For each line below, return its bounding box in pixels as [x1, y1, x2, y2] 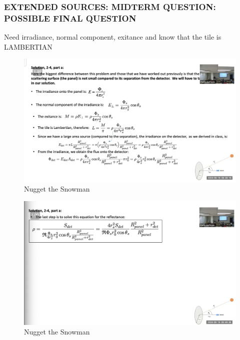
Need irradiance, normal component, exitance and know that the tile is [4, 32, 221, 42]
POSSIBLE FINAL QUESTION [4, 12, 136, 24]
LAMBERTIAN [4, 41, 52, 52]
